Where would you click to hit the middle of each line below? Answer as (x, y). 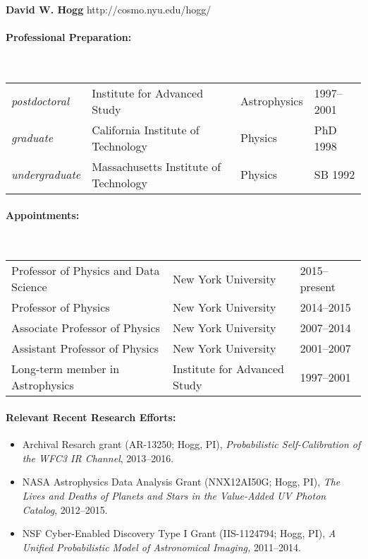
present (318, 287)
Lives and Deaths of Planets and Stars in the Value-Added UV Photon (174, 495)
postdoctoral (40, 101)
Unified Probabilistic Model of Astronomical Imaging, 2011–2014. (161, 547)
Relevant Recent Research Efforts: (91, 417)
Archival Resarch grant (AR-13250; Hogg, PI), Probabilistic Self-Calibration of (191, 444)
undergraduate (46, 175)
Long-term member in (66, 369)
